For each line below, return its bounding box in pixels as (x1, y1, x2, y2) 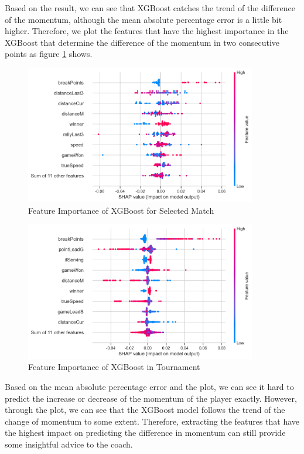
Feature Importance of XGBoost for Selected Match (28, 204, 214, 216)
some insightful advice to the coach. (5, 438, 133, 450)
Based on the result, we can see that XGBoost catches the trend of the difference (5, 2, 295, 14)
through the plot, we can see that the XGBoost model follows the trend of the (5, 403, 285, 416)
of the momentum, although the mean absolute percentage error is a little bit (5, 13, 282, 25)
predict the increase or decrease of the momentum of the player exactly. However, (5, 392, 297, 404)
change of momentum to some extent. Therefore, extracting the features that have (5, 415, 300, 427)
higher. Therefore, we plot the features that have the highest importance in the (5, 25, 289, 37)
